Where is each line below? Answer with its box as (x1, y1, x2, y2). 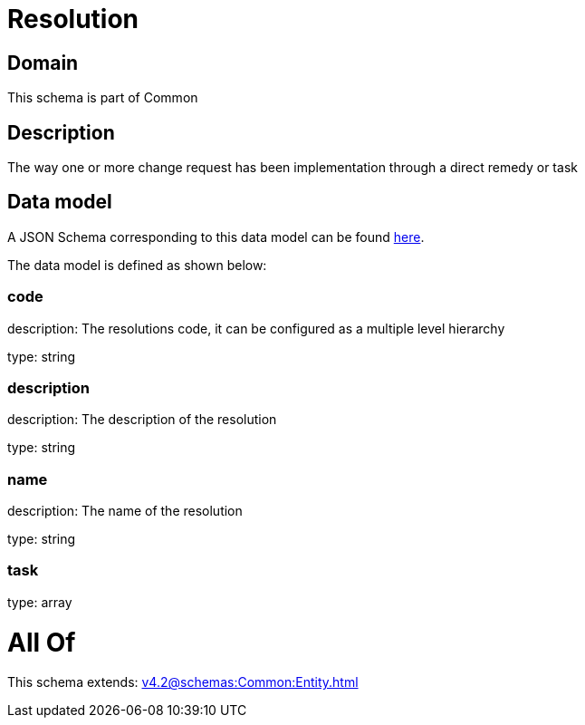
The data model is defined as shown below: (7, 256, 267, 273)
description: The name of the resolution (7, 503, 243, 519)
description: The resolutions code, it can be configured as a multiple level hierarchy (7, 320, 505, 336)
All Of (7, 626, 76, 658)
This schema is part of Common (7, 90, 198, 106)
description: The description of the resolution (7, 411, 277, 428)
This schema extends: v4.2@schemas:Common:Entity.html (7, 674, 359, 691)
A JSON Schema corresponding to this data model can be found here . (7, 228, 425, 245)
